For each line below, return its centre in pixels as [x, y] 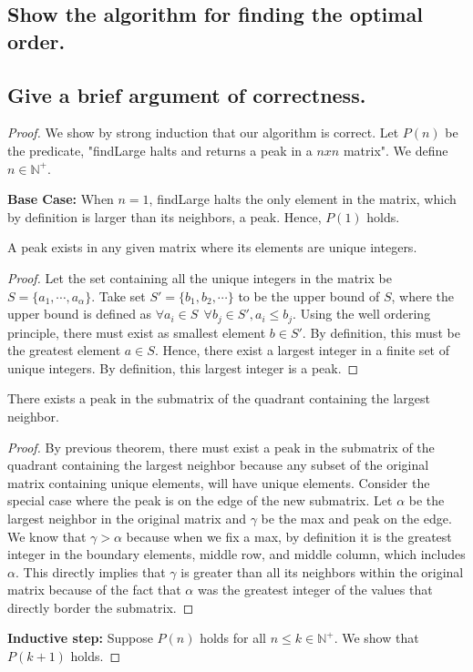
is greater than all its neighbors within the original [322, 571]
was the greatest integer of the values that [315, 590]
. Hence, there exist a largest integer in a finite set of [302, 350]
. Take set [118, 295]
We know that [47, 536]
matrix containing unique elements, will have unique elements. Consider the [219, 482]
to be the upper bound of [309, 295]
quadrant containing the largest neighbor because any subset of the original [218, 465]
